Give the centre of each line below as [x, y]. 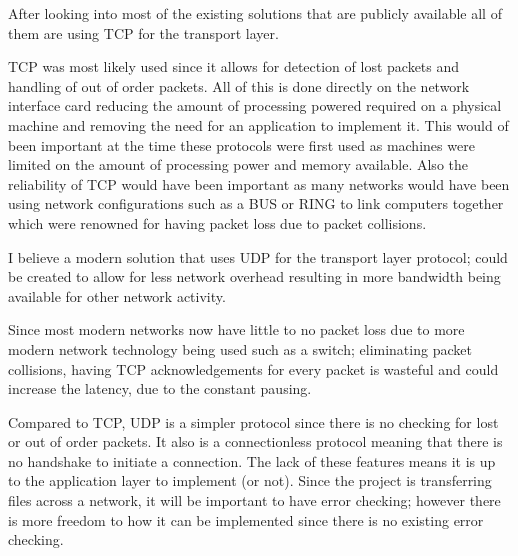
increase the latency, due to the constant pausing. [160, 388]
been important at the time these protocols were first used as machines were [241, 144]
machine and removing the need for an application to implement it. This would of [258, 124]
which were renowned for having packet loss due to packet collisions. [217, 222]
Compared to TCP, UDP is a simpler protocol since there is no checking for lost [253, 421]
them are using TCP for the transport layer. [143, 32]
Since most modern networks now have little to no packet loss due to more [236, 329]
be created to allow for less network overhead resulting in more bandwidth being [254, 276]
